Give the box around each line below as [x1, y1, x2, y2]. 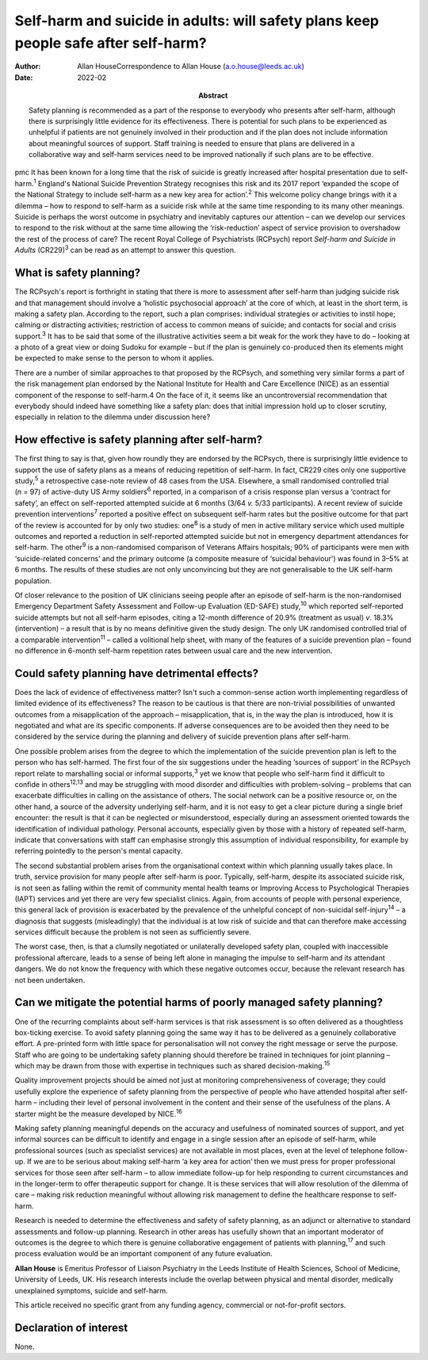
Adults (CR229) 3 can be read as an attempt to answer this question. [14, 244, 237, 255]
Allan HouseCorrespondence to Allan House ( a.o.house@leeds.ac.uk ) [77, 62, 305, 71]
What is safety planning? [14, 266, 141, 280]
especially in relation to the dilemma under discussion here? [14, 412, 211, 422]
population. [14, 575, 52, 586]
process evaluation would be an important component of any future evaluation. [14, 1249, 273, 1259]
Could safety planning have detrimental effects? [14, 667, 259, 680]
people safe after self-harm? [14, 34, 207, 52]
